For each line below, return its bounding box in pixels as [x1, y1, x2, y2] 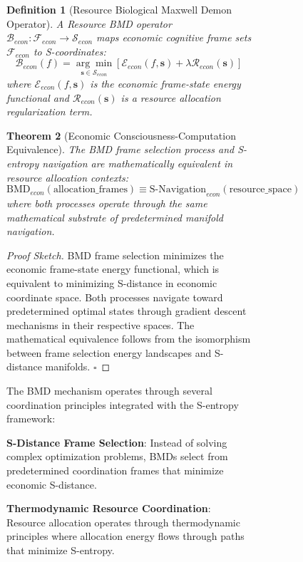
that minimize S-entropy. [6, 543, 115, 558]
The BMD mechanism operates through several [6, 383, 212, 398]
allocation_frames [53, 184, 128, 195]
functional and [6, 90, 70, 105]
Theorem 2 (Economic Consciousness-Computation [6, 128, 236, 142]
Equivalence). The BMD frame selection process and [6, 142, 235, 157]
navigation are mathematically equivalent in [42, 155, 233, 170]
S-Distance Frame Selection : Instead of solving [6, 434, 227, 449]
